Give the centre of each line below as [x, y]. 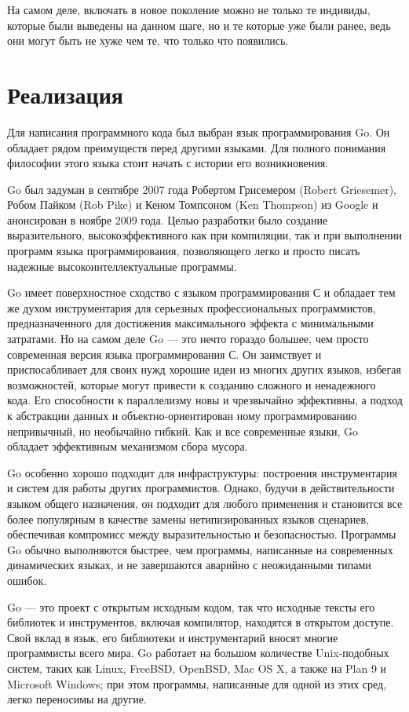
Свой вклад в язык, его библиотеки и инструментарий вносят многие [173, 637]
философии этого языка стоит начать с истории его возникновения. [168, 163]
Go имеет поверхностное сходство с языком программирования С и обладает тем [201, 292]
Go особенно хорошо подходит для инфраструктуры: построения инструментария [202, 472]
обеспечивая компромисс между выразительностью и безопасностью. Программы [202, 534]
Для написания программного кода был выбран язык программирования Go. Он [199, 131]
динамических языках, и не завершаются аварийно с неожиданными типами [189, 565]
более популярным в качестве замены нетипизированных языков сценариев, [188, 518]
